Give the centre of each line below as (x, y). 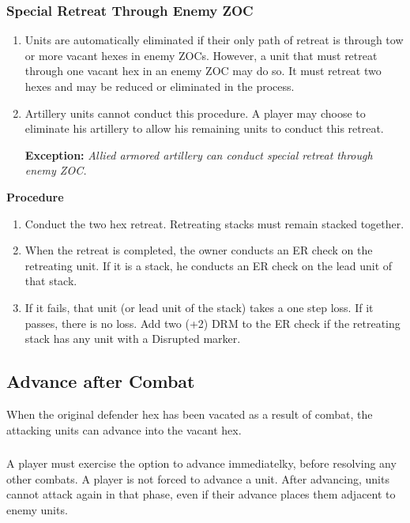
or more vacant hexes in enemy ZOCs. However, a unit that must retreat (201, 55)
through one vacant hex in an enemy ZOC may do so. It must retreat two (203, 71)
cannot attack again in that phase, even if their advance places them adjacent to (201, 494)
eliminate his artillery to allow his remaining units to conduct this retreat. (204, 128)
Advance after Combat (101, 381)
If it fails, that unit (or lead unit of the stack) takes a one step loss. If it (199, 307)
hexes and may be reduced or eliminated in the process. (160, 86)
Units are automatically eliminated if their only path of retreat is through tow (214, 40)
